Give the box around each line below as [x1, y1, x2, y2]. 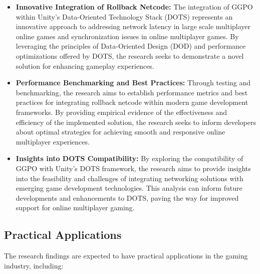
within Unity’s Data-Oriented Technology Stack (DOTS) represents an [16, 11, 233, 22]
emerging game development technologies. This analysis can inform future [16, 183, 242, 193]
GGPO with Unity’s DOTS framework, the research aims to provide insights [16, 163, 251, 173]
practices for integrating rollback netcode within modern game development [16, 97, 248, 107]
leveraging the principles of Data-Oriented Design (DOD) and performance [16, 41, 246, 51]
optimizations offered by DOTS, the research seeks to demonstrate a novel [16, 50, 244, 61]
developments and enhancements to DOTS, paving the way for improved [16, 192, 239, 203]
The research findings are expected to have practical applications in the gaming [4, 250, 248, 261]
